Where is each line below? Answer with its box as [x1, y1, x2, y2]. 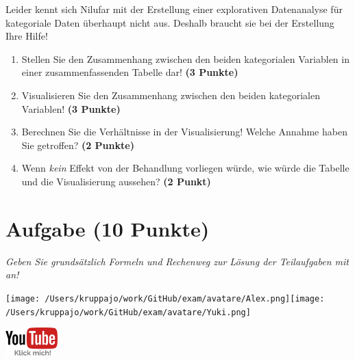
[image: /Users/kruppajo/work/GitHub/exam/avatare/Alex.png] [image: [5, 293, 325, 304]
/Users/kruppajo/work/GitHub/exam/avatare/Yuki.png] [5, 307, 251, 317]
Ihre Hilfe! [5, 29, 48, 43]
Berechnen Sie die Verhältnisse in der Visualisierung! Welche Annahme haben [21, 124, 347, 139]
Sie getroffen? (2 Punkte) [21, 137, 134, 152]
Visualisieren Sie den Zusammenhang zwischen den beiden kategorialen [21, 88, 320, 102]
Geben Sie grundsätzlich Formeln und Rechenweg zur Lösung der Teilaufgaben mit [5, 254, 349, 268]
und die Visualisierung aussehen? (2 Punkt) [21, 174, 211, 188]
